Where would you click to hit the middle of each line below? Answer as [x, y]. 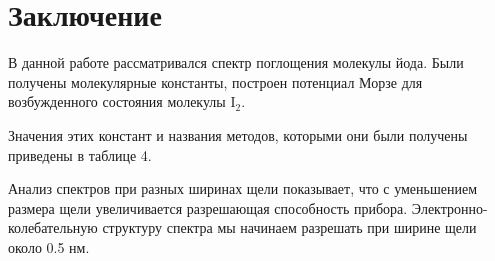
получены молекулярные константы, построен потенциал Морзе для [215, 81]
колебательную [53, 227]
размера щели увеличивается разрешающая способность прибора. [208, 207]
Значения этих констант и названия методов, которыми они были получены [238, 134]
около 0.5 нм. [49, 246]
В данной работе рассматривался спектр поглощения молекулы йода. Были [236, 62]
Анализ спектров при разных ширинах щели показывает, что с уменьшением [243, 188]
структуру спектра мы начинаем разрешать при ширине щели [289, 227]
